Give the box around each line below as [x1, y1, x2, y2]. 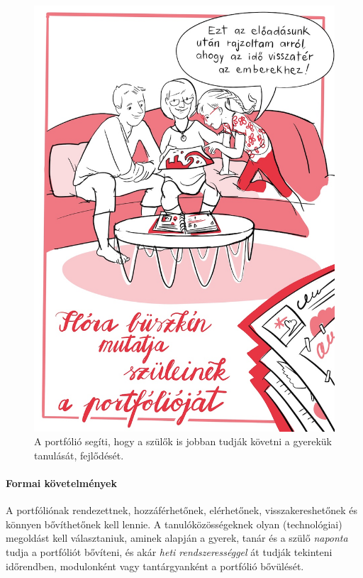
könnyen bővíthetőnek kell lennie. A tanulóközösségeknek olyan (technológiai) [6, 516, 342, 531]
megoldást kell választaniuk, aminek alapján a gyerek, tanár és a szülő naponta [6, 530, 348, 545]
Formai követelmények [6, 476, 117, 491]
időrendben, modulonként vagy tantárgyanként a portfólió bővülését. [6, 558, 304, 573]
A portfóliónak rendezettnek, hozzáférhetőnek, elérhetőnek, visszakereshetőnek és [6, 503, 357, 518]
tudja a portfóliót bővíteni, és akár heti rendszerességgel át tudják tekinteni [6, 545, 333, 560]
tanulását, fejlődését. [34, 447, 124, 462]
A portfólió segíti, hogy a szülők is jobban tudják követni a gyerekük [34, 434, 332, 449]
